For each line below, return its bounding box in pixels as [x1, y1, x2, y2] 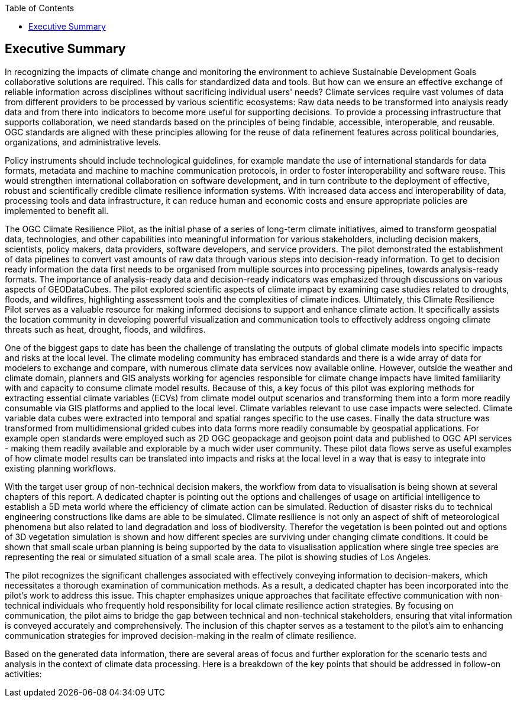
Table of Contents [5, 3, 75, 13]
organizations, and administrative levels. [5, 136, 161, 147]
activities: [5, 668, 42, 679]
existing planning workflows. [5, 463, 116, 473]
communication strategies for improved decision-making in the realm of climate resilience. [5, 630, 357, 641]
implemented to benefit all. [5, 205, 109, 216]
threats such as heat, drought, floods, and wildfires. [5, 324, 206, 334]
